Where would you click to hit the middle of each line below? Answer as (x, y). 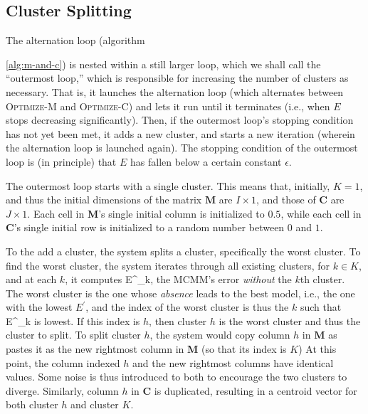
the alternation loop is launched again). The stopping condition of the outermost (182, 148)
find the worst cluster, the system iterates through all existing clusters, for (168, 265)
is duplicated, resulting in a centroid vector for (256, 390)
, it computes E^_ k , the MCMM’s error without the (178, 279)
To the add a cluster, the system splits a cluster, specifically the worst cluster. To (183, 251)
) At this (317, 349)
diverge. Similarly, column (62, 390)
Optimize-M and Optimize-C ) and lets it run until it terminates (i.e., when (168, 106)
